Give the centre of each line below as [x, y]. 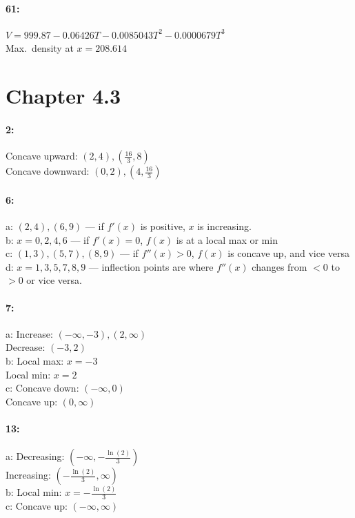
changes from [280, 266]
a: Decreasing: [35, 456]
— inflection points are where [151, 266]
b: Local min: [34, 492]
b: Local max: [35, 360]
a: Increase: [29, 333]
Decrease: [26, 347]
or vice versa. [54, 280]
